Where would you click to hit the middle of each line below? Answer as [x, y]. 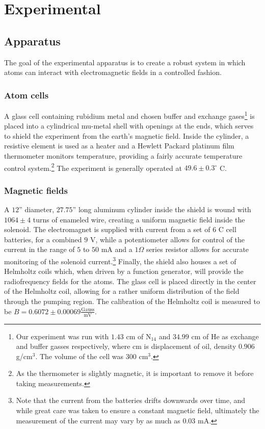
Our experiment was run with [62, 336]
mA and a [117, 249]
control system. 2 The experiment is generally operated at [93, 167]
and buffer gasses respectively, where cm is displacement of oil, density [126, 346]
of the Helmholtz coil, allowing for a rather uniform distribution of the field [122, 291]
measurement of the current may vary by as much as [98, 420]
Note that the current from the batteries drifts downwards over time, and [131, 400]
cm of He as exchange [225, 336]
